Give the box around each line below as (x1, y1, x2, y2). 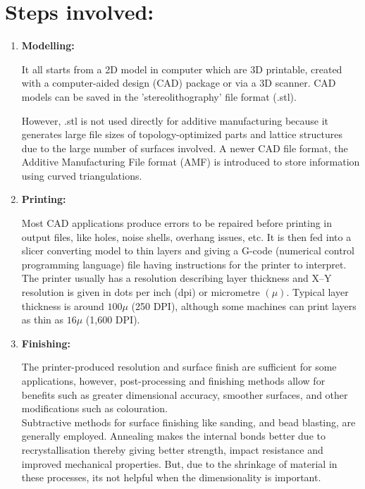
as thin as (21, 312, 64, 327)
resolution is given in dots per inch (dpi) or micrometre (21, 285, 260, 299)
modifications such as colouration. (21, 401, 168, 416)
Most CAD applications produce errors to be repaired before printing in (21, 216, 333, 230)
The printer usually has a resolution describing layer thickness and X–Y (21, 271, 332, 285)
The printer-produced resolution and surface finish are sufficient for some (21, 359, 337, 374)
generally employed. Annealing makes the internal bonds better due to (21, 428, 326, 443)
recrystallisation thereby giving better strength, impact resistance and (21, 442, 323, 457)
